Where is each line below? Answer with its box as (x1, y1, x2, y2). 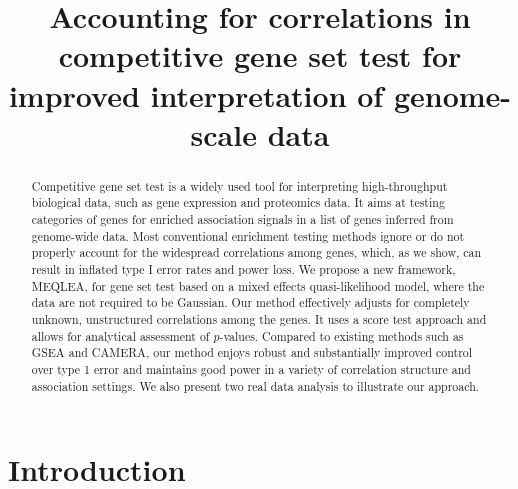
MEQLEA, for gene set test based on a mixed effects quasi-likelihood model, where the (31, 277, 485, 294)
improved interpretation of (8, 74, 384, 115)
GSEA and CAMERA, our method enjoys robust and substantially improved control (31, 344, 473, 361)
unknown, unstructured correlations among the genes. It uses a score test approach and (31, 310, 487, 327)
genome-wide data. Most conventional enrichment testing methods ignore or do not (31, 227, 465, 244)
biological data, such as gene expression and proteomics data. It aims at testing (31, 194, 445, 211)
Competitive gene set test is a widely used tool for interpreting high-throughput (31, 177, 448, 194)
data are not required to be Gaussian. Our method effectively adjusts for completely (31, 294, 470, 311)
